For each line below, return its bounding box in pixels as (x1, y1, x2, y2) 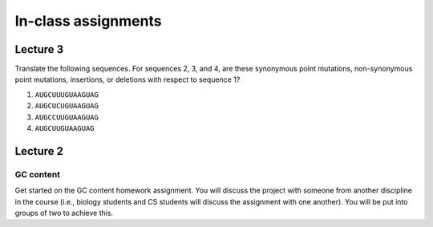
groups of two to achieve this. (14, 208, 114, 217)
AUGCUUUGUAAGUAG (34, 90, 99, 99)
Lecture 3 (14, 43, 64, 56)
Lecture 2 (14, 144, 64, 158)
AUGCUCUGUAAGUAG (34, 101, 99, 111)
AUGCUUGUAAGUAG (34, 124, 95, 133)
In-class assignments (14, 12, 162, 30)
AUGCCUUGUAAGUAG (34, 112, 99, 122)
